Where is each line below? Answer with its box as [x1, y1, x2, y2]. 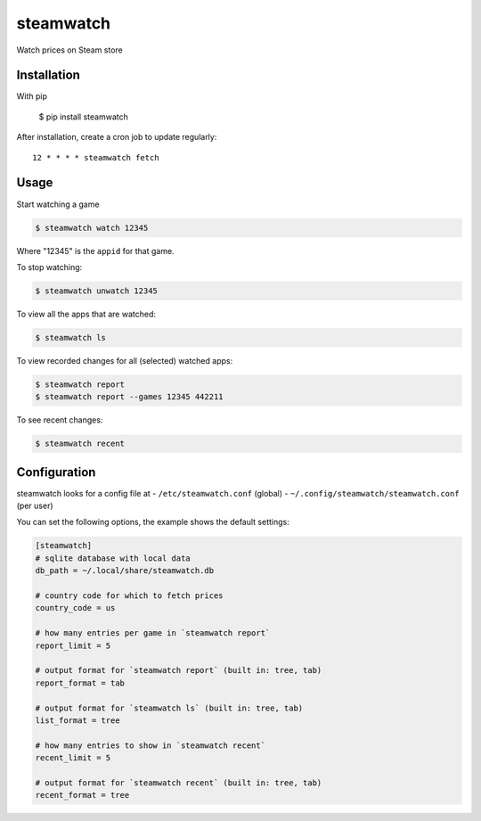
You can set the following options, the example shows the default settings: [16, 517, 289, 528]
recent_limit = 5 [35, 753, 111, 763]
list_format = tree [35, 715, 120, 726]
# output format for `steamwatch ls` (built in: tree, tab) [35, 702, 304, 713]
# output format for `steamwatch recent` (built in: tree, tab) [35, 777, 322, 788]
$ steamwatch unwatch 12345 [35, 285, 158, 296]
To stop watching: [16, 261, 83, 272]
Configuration [16, 464, 96, 480]
